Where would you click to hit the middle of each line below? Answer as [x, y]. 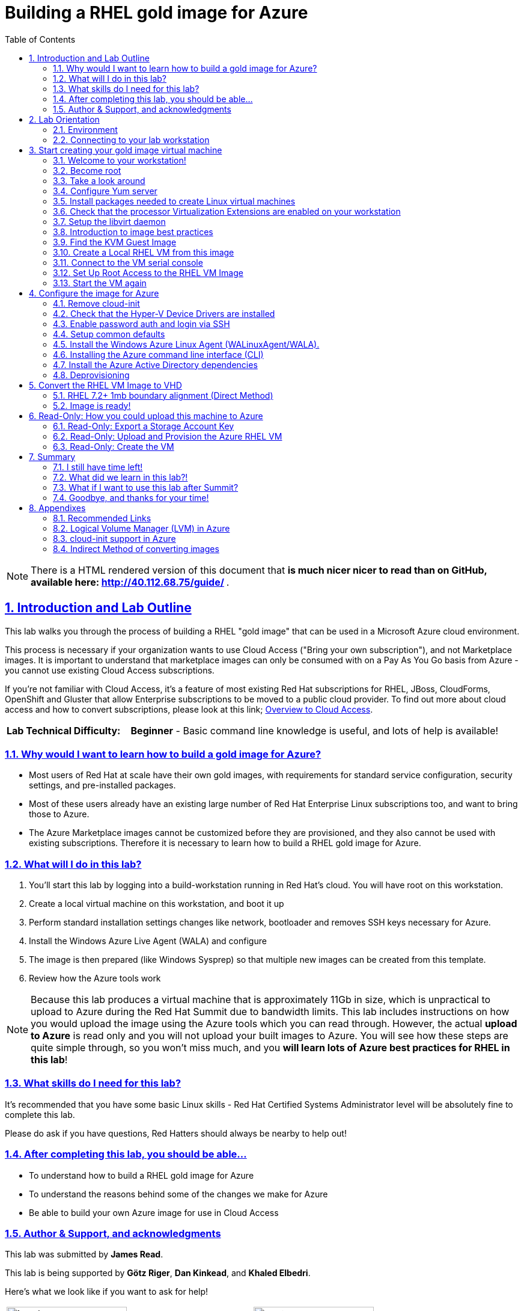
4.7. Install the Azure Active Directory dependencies [155, 364]
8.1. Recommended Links [102, 518]
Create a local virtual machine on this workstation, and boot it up [157, 904]
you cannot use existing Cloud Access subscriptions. [110, 670]
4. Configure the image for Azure [94, 293]
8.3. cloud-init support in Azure [114, 538]
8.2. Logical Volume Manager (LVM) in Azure [142, 528]
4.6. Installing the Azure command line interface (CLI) [158, 354]
